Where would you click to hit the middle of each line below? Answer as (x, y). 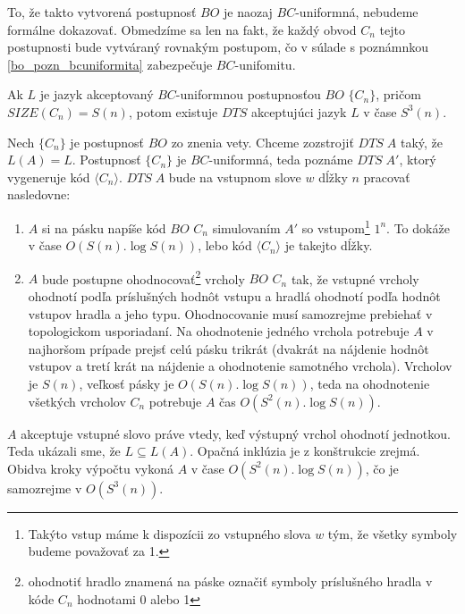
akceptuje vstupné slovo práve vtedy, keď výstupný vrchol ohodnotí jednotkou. (236, 433)
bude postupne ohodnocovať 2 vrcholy (143, 277)
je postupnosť (107, 142)
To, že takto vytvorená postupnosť (102, 12)
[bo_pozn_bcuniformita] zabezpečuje (110, 64)
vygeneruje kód (49, 177)
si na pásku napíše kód (104, 227)
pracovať (387, 177)
